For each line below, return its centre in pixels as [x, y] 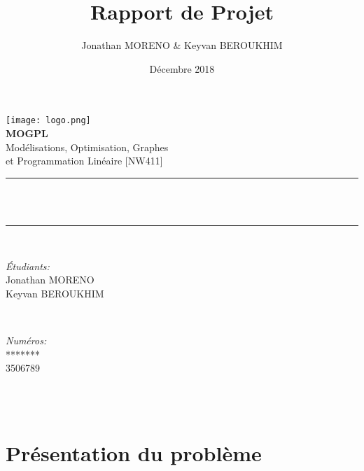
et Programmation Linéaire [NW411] [84, 161]
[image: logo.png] [48, 121]
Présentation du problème [134, 453]
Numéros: [26, 340]
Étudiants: [28, 266]
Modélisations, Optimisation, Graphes [87, 147]
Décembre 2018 [182, 68]
